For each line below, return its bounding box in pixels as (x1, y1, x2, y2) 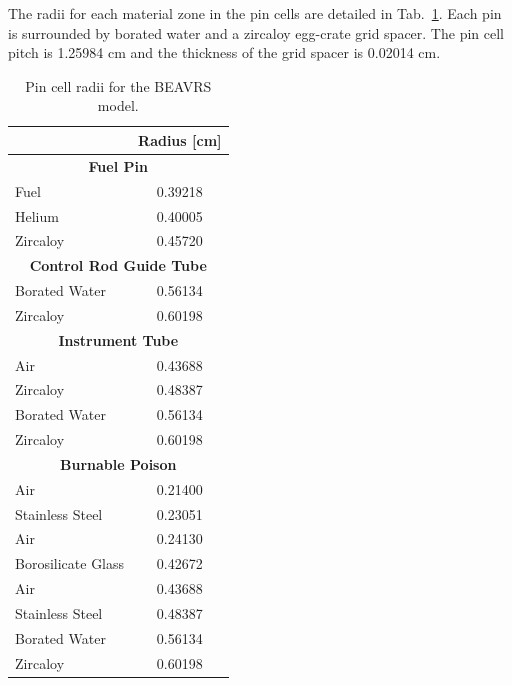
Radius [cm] (138, 129, 222, 150)
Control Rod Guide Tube (29, 255, 207, 276)
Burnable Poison (60, 453, 177, 474)
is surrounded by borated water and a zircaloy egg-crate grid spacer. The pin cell (8, 22, 504, 43)
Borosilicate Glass (15, 553, 125, 574)
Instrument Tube (58, 329, 179, 350)
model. (97, 95, 139, 116)
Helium (15, 205, 59, 226)
